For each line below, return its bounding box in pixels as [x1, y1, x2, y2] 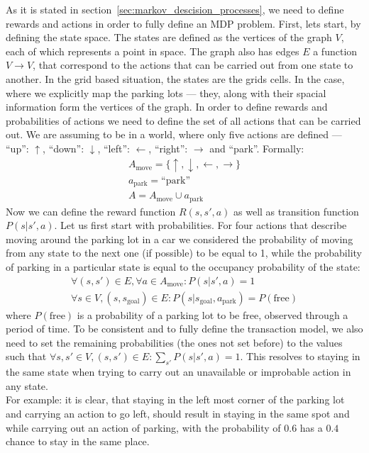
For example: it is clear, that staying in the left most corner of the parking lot [6, 392, 345, 407]
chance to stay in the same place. [6, 434, 150, 449]
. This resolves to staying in [240, 349, 360, 364]
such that [6, 349, 47, 364]
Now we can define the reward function [6, 203, 176, 218]
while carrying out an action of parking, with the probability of [6, 420, 281, 435]
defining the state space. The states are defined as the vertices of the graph [6, 30, 332, 45]
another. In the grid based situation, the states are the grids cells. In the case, [6, 71, 345, 86]
